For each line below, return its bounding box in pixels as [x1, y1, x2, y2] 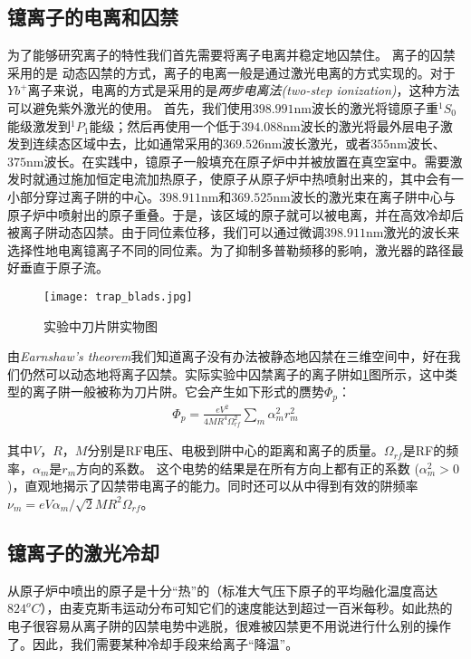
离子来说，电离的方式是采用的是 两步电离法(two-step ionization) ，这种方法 [27, 81, 460, 100]
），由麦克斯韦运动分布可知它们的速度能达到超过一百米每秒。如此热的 [40, 598, 453, 617]
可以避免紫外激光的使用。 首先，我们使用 [7, 98, 253, 117]
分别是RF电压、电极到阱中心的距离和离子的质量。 [87, 441, 384, 460]
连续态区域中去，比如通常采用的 [32, 134, 223, 153]
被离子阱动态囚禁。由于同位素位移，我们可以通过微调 [7, 223, 324, 242]
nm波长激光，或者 [264, 134, 371, 153]
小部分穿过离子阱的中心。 [7, 186, 159, 205]
